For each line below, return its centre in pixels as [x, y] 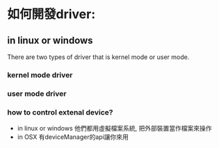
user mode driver [37, 93]
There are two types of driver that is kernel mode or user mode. [98, 57]
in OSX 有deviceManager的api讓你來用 [73, 137]
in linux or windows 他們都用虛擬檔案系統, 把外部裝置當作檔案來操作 [114, 129]
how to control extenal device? [60, 112]
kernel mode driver [40, 75]
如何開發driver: [51, 14]
